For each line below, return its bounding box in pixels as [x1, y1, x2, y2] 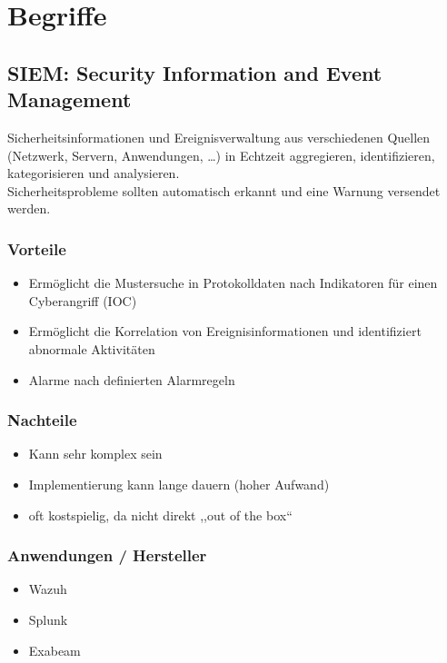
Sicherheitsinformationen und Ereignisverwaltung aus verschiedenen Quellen [7, 127, 431, 146]
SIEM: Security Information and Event [7, 58, 382, 86]
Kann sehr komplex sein [28, 444, 163, 463]
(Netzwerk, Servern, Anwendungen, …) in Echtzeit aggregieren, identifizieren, [7, 145, 435, 164]
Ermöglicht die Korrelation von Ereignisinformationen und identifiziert [28, 322, 422, 341]
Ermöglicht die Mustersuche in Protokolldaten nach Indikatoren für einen [28, 273, 438, 292]
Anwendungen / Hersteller [7, 544, 207, 567]
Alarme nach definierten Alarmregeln [28, 370, 235, 389]
